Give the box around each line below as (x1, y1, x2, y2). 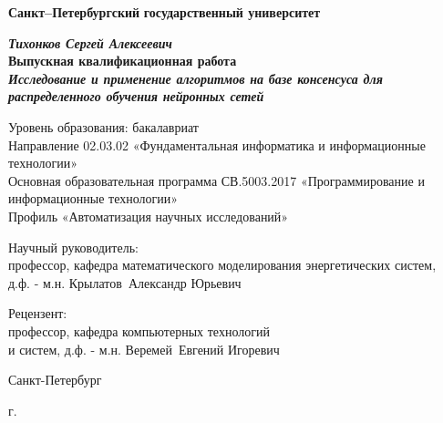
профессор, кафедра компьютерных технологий (8, 321, 270, 340)
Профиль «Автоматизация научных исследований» (8, 206, 289, 225)
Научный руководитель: (8, 237, 139, 256)
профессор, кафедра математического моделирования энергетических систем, (8, 255, 437, 274)
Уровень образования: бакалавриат (8, 117, 199, 136)
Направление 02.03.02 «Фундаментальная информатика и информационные (8, 135, 426, 154)
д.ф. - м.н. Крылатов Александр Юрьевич (8, 273, 242, 292)
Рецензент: (8, 304, 67, 323)
